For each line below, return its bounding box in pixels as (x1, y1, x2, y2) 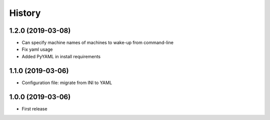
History (9, 7, 41, 18)
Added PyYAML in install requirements (21, 53, 101, 59)
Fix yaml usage (21, 46, 53, 52)
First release (21, 106, 47, 112)
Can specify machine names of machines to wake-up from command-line (21, 40, 173, 46)
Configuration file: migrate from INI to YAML (21, 80, 112, 86)
